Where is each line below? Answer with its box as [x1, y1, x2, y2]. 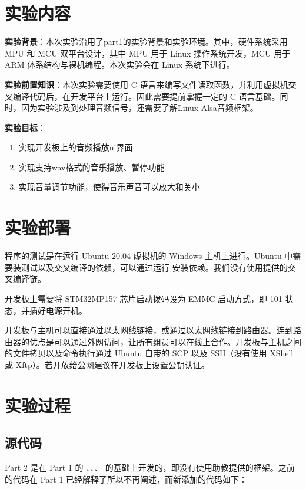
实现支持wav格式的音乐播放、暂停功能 [18, 160, 165, 173]
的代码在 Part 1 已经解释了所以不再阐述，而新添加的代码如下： [5, 472, 248, 485]
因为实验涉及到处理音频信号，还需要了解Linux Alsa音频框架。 [21, 101, 258, 114]
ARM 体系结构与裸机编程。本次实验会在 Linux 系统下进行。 [5, 58, 235, 71]
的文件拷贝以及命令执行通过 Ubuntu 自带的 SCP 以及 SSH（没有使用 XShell [5, 347, 294, 359]
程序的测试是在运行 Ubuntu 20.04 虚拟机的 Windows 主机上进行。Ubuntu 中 [5, 250, 293, 262]
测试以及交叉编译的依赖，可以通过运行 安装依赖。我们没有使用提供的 [21, 261, 288, 273]
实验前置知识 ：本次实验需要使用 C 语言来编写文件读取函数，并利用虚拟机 [5, 78, 288, 90]
